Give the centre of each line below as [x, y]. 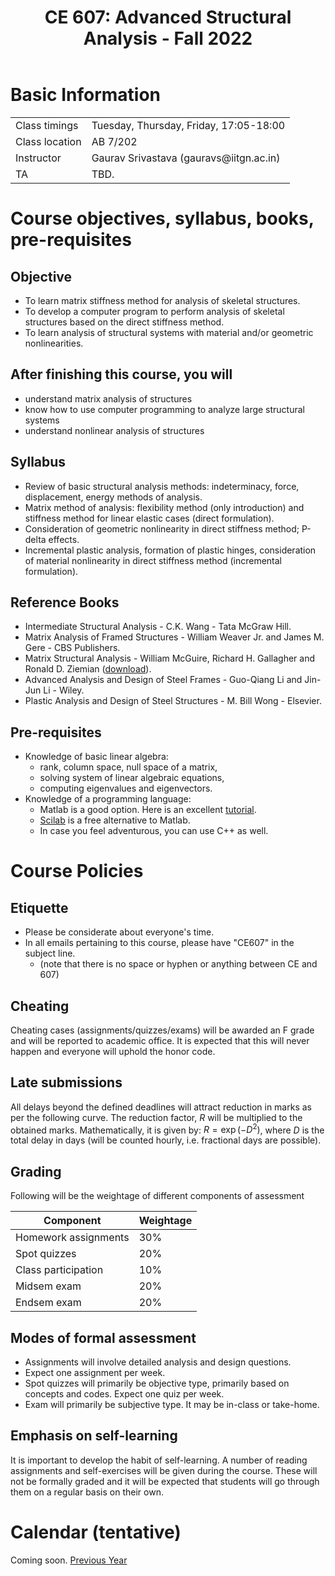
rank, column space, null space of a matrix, [128, 767]
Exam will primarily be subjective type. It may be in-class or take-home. [172, 1405]
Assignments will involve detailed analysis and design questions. [158, 1362]
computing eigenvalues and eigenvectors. [126, 788]
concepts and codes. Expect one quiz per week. [124, 1394]
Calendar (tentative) [96, 1532]
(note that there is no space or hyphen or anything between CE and [178, 964]
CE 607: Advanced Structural [168, 17]
